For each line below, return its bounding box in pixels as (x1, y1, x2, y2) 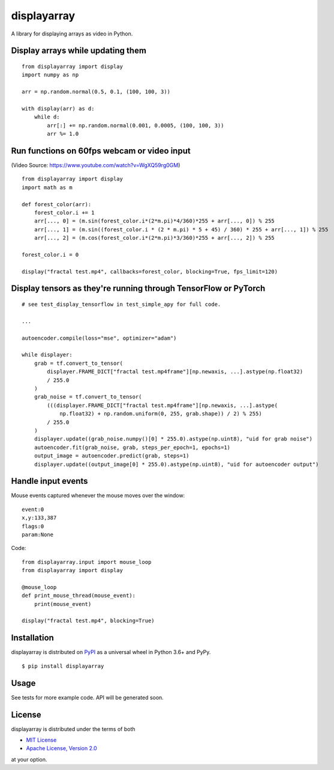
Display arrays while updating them (11, 46, 147, 56)
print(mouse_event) (34, 600, 92, 607)
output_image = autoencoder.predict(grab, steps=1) (34, 453, 189, 459)
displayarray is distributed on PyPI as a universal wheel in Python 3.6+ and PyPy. (11, 649, 211, 656)
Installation (11, 633, 54, 643)
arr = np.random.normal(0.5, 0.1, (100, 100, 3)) (22, 88, 171, 96)
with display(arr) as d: (22, 105, 95, 112)
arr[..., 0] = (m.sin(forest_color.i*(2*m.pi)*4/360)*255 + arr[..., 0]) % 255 (34, 218, 275, 225)
